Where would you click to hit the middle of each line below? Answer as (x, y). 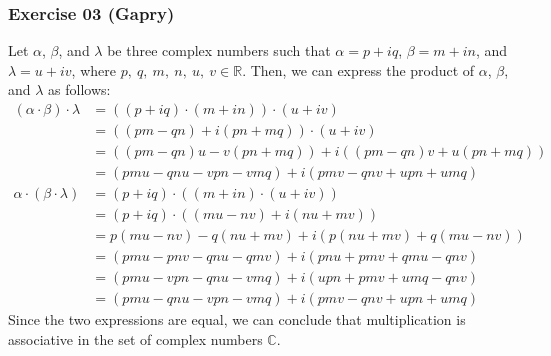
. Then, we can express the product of (358, 69)
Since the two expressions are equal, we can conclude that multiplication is (237, 319)
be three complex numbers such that (219, 50)
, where (93, 69)
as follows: (79, 89)
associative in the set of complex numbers (135, 338)
